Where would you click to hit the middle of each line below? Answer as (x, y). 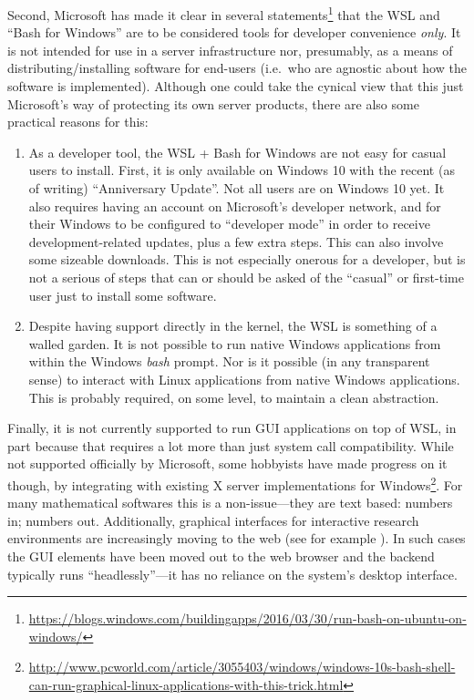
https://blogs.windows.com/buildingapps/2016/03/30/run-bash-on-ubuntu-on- (247, 618)
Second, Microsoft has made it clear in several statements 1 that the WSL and (224, 13)
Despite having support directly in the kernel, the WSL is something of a (233, 326)
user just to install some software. (123, 295)
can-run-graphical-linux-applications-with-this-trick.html (186, 684)
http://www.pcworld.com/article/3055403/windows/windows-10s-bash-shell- (242, 667)
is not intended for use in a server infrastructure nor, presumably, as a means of (230, 50)
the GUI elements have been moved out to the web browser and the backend (221, 556)
